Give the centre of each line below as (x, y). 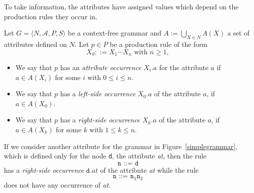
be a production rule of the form (159, 44)
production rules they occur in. (51, 16)
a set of (238, 33)
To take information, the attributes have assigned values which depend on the (121, 6)
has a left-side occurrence (98, 94)
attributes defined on (35, 44)
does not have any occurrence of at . (57, 184)
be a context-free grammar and (114, 33)
